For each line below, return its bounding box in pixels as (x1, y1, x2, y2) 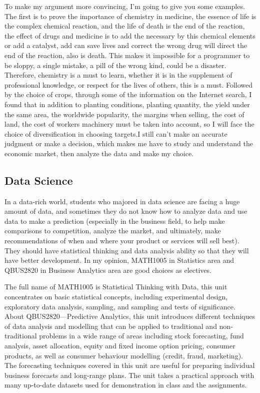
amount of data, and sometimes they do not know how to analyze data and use (4, 206, 247, 216)
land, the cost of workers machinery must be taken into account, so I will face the (4, 119, 254, 129)
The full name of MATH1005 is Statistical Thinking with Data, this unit (4, 281, 227, 292)
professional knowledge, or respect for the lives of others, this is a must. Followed (4, 79, 253, 90)
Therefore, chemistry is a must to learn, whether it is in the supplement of (4, 70, 232, 80)
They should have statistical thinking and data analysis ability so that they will (4, 245, 249, 255)
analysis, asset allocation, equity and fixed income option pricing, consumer (4, 340, 235, 351)
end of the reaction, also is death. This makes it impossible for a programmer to (4, 50, 250, 60)
